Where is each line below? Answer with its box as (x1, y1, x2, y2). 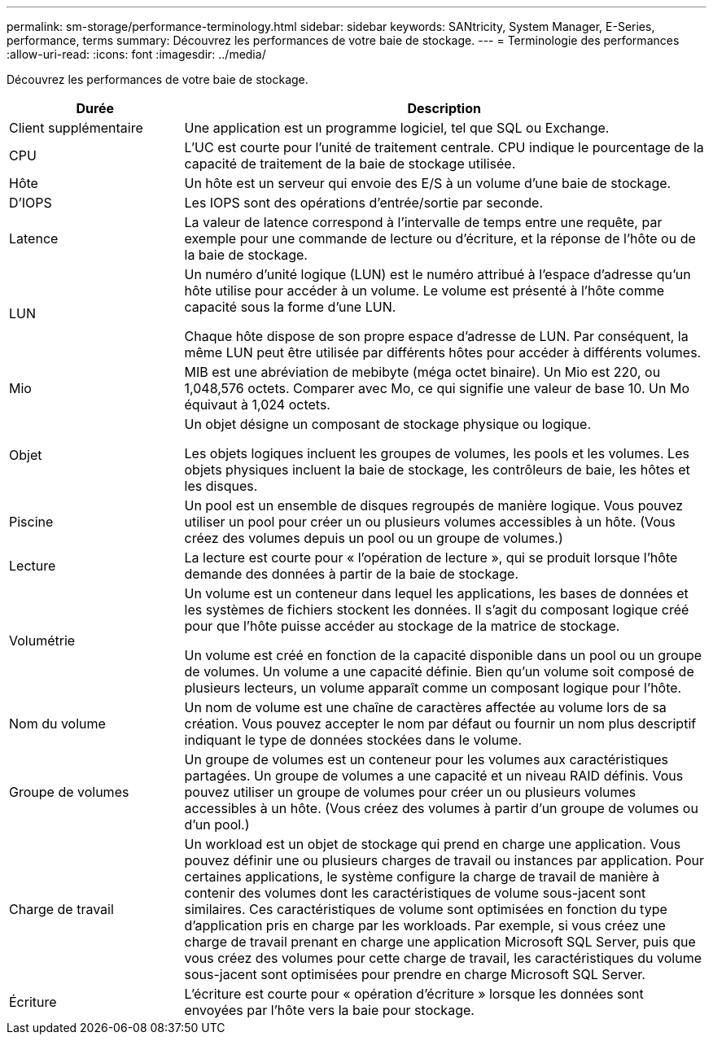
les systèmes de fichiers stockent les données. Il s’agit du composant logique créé (184, 601, 689, 618)
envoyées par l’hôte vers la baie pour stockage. (184, 1002, 475, 1018)
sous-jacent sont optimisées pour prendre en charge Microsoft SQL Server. (184, 966, 645, 982)
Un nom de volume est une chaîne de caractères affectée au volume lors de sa (184, 699, 667, 715)
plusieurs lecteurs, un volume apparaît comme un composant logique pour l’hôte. (184, 680, 682, 696)
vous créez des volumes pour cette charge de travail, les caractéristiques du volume (184, 950, 702, 966)
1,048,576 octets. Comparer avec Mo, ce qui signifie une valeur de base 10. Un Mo (184, 380, 690, 396)
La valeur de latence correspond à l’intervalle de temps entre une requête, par (184, 214, 663, 230)
